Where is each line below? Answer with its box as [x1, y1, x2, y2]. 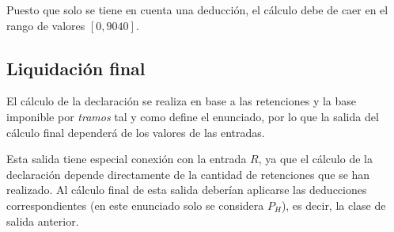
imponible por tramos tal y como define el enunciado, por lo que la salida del [6, 108, 379, 124]
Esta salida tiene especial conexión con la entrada [6, 150, 247, 167]
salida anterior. [6, 212, 79, 229]
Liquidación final [6, 55, 146, 80]
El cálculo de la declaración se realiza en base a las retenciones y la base [6, 93, 357, 109]
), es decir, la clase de [281, 196, 386, 213]
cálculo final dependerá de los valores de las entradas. [6, 124, 265, 140]
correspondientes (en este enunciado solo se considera [6, 196, 264, 213]
